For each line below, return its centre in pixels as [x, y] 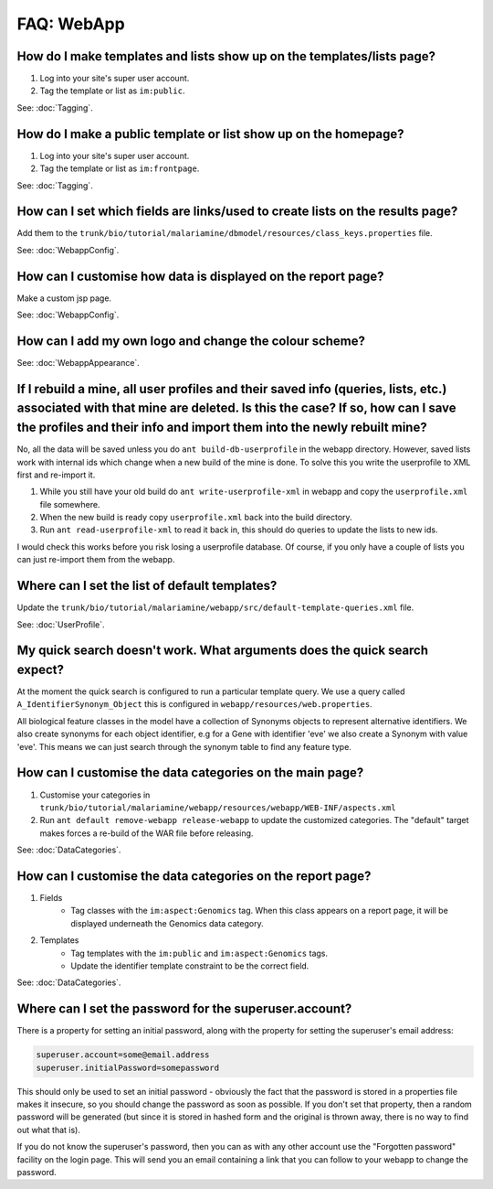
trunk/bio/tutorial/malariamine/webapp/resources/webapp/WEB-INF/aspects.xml [218, 808]
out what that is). [49, 1130]
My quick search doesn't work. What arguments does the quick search [223, 651]
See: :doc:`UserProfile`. [61, 624]
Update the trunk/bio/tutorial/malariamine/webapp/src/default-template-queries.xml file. [215, 607]
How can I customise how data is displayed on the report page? [200, 276]
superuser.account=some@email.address [123, 1055]
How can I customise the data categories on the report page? [194, 876]
